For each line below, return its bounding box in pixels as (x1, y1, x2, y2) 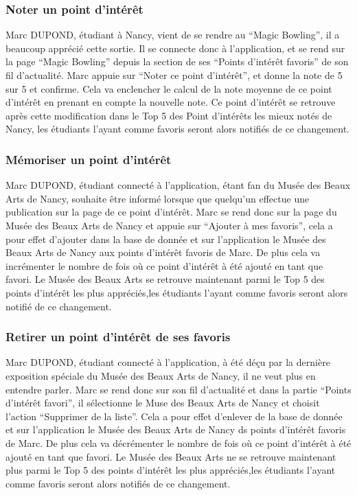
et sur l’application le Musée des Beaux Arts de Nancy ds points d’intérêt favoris (5, 422, 346, 437)
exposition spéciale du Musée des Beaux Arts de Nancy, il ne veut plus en (5, 368, 316, 382)
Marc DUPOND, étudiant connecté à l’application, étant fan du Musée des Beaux (5, 178, 351, 192)
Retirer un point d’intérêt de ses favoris (5, 328, 231, 345)
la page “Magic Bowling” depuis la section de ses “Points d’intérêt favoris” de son (5, 54, 349, 69)
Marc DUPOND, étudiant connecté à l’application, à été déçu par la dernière (5, 355, 330, 369)
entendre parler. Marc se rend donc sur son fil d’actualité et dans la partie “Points (5, 382, 352, 396)
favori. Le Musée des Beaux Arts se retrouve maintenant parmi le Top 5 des (5, 272, 325, 286)
